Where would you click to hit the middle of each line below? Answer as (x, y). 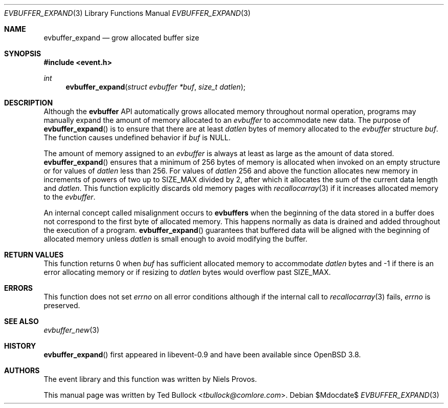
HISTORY (20, 346)
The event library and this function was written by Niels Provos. (150, 379)
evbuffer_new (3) (72, 330)
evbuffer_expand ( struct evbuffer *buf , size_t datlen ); (155, 87)
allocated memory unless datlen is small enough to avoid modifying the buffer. (176, 239)
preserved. (62, 305)
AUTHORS (22, 370)
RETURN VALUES (34, 255)
